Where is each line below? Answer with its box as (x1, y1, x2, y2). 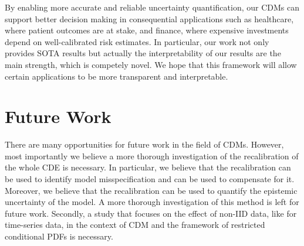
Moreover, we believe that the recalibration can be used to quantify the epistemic (5, 184, 298, 196)
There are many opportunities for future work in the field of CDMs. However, (5, 138, 284, 151)
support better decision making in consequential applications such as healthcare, (5, 12, 294, 25)
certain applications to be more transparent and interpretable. (5, 70, 228, 82)
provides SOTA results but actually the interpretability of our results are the (5, 47, 281, 59)
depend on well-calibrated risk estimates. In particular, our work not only (5, 35, 269, 47)
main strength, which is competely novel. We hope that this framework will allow (5, 58, 297, 70)
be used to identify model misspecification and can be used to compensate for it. (5, 173, 295, 185)
